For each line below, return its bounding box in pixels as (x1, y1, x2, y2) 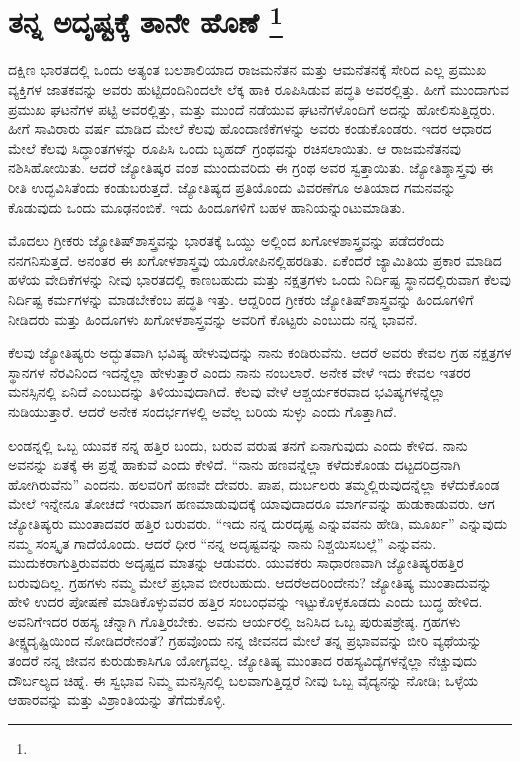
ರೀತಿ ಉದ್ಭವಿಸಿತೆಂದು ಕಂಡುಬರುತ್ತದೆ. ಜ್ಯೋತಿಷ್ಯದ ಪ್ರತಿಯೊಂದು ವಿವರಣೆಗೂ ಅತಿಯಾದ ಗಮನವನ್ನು (8, 177, 456, 198)
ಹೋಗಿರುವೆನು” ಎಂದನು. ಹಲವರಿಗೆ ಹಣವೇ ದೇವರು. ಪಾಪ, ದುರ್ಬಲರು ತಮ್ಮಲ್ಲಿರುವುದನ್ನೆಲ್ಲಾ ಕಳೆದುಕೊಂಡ (8, 473, 500, 494)
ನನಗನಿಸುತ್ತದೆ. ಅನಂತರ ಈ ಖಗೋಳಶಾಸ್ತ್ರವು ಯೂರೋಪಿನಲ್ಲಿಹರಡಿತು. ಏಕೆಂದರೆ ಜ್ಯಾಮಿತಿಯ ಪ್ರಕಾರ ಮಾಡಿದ (8, 249, 502, 270)
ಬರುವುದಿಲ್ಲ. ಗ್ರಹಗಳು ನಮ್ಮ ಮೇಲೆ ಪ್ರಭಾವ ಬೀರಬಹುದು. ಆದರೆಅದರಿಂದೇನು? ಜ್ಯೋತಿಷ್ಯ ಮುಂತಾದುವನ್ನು (8, 571, 492, 592)
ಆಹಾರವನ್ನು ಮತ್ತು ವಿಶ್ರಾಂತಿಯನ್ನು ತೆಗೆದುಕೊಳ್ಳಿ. (8, 689, 226, 710)
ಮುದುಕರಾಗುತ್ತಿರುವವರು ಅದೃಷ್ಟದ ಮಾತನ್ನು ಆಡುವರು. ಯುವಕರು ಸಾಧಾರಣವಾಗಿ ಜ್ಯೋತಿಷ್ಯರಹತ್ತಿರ (8, 552, 464, 573)
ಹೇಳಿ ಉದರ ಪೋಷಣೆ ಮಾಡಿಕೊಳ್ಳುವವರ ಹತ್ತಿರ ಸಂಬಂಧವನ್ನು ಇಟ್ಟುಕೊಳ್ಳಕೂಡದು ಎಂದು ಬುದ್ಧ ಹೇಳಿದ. (8, 591, 483, 612)
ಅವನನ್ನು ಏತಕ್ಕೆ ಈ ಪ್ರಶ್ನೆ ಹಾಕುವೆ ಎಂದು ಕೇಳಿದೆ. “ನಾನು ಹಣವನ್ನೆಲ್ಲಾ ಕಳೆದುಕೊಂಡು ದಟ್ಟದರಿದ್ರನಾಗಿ (8, 454, 461, 475)
